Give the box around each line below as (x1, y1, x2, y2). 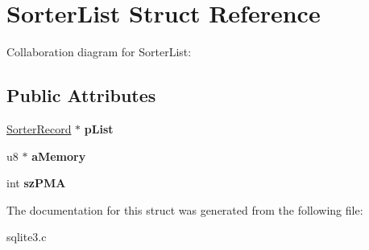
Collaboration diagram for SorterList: (6, 43, 192, 60)
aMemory (31, 147, 86, 164)
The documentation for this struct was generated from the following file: (6, 201, 363, 218)
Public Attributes (6, 83, 156, 108)
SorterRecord (6, 120, 72, 137)
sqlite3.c (6, 228, 47, 245)
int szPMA (6, 174, 66, 191)
